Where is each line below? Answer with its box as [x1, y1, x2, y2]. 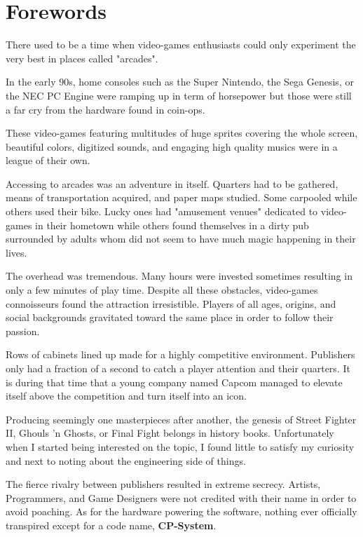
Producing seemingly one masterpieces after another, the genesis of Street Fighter [6, 412, 357, 426]
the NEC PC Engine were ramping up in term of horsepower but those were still [6, 88, 352, 102]
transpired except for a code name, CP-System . [6, 517, 217, 532]
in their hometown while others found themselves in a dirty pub [35, 217, 309, 232]
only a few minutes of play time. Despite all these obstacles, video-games [6, 283, 318, 297]
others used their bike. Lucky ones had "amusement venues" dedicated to [6, 204, 318, 219]
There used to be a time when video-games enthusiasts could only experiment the [6, 37, 356, 52]
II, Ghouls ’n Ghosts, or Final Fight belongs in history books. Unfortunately [6, 426, 334, 440]
